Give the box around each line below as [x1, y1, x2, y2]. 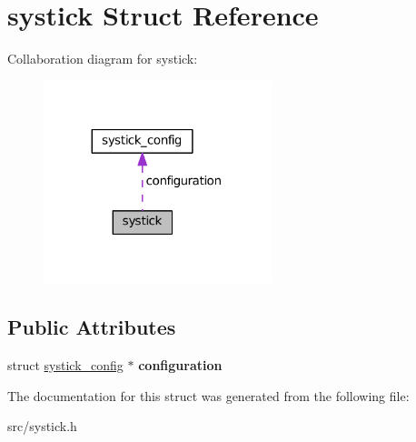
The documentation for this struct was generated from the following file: [7, 386, 410, 405]
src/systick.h [7, 417, 77, 436]
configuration [138, 356, 223, 375]
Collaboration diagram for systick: [7, 49, 198, 68]
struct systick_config [7, 356, 124, 375]
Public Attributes [7, 313, 176, 341]
